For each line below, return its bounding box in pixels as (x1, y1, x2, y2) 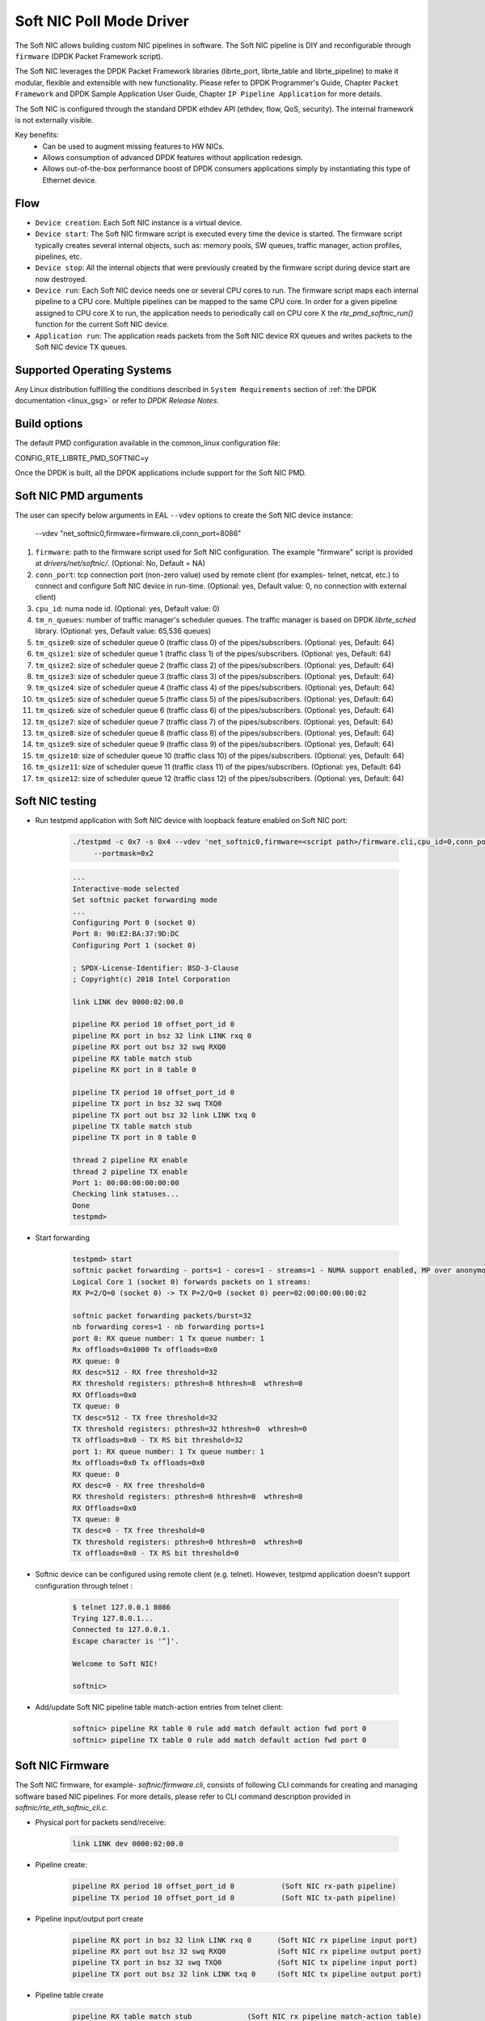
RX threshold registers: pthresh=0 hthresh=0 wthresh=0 (72, 1492, 303, 1501)
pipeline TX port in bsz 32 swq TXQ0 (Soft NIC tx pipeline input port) (72, 1958, 418, 1968)
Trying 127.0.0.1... (72, 1614, 154, 1622)
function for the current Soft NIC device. (35, 319, 170, 329)
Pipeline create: (35, 1860, 88, 1870)
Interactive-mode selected (72, 884, 179, 893)
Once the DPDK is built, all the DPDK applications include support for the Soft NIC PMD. (15, 468, 307, 478)
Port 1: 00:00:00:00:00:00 (72, 1178, 179, 1188)
